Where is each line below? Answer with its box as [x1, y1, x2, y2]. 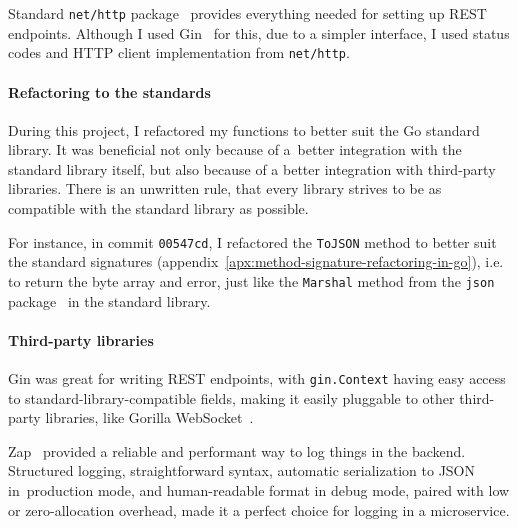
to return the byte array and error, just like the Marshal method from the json [8, 270, 495, 291]
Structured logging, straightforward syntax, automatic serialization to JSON [8, 460, 475, 481]
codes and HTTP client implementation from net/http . [8, 42, 350, 63]
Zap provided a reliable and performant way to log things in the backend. [8, 440, 466, 461]
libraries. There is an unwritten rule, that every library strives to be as [8, 178, 442, 199]
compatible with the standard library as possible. [8, 198, 309, 219]
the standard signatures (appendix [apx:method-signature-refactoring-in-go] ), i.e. [8, 251, 504, 272]
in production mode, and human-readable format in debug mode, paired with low [8, 480, 510, 500]
